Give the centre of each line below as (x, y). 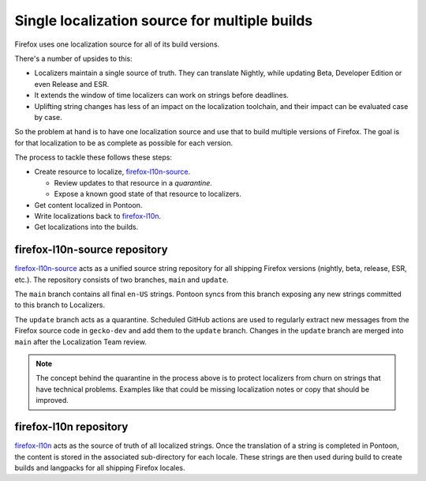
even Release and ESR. (72, 84)
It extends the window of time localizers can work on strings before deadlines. (162, 96)
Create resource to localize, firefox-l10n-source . (112, 172)
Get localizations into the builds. (86, 227)
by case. (48, 117)
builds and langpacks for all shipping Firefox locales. (100, 468)
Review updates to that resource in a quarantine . (133, 182)
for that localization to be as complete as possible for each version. (123, 143)
